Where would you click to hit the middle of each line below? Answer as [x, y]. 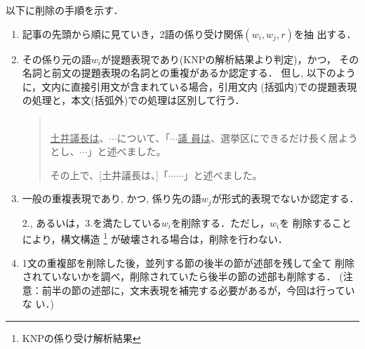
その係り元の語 [57, 59]
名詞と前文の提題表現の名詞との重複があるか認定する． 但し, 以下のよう [189, 73]
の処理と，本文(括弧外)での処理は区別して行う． [133, 100]
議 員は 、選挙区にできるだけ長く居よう [268, 137]
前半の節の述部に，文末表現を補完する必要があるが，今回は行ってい [198, 290]
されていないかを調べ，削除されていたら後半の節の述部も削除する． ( [182, 276]
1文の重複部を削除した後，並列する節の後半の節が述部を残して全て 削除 [188, 262]
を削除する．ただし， [220, 222]
